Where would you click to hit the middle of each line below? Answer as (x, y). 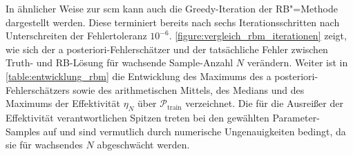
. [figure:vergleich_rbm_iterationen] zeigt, (258, 36)
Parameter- (296, 117)
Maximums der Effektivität (63, 103)
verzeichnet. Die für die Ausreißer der (264, 103)
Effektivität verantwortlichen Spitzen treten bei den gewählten (137, 117)
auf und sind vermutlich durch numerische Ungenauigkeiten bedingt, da (194, 131)
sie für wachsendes (44, 145)
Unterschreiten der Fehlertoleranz (76, 36)
